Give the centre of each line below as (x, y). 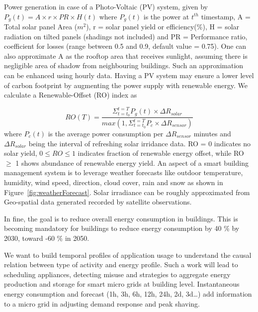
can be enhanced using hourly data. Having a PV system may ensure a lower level (129, 75)
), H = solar (221, 27)
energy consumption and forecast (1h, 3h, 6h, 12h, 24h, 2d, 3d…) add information (128, 293)
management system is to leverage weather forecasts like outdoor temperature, (124, 172)
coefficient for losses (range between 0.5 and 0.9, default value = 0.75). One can (125, 46)
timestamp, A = (226, 16)
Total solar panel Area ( (41, 27)
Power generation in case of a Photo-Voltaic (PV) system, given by (106, 6)
